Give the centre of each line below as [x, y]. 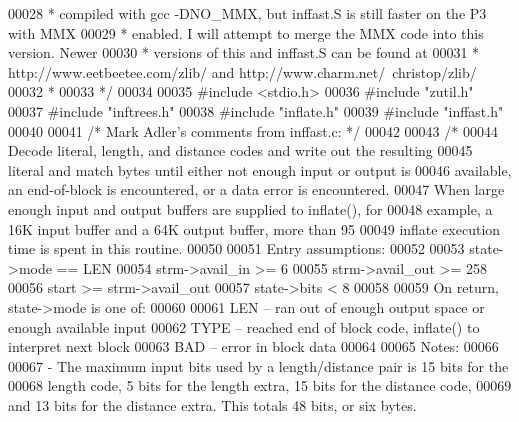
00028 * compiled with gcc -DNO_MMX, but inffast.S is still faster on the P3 [247, 13]
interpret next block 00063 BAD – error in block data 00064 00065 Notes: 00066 [253, 346]
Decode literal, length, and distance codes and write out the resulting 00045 [240, 150]
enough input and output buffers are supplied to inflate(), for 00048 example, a [250, 208]
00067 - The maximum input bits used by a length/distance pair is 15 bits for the [258, 365]
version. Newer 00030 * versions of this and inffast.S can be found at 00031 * [244, 52]
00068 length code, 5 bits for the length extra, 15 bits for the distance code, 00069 [260, 385]
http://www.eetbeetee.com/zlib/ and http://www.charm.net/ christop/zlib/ [242, 71]
